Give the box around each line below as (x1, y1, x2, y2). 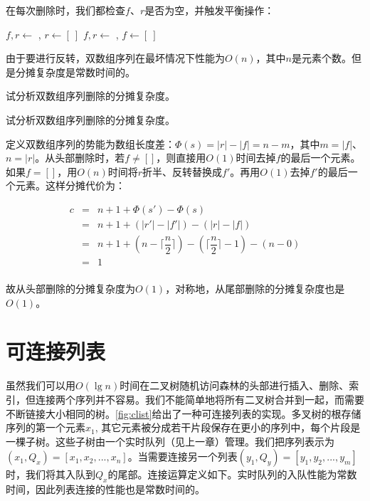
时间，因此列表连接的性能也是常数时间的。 (6, 482, 205, 497)
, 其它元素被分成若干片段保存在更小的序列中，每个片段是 (95, 420, 361, 435)
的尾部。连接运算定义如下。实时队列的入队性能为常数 (107, 467, 357, 482)
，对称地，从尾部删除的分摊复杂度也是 (165, 281, 345, 296)
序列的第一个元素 (6, 420, 85, 435)
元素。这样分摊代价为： (15, 178, 125, 193)
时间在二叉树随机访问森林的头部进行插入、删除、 (120, 378, 349, 393)
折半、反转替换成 (142, 164, 223, 179)
